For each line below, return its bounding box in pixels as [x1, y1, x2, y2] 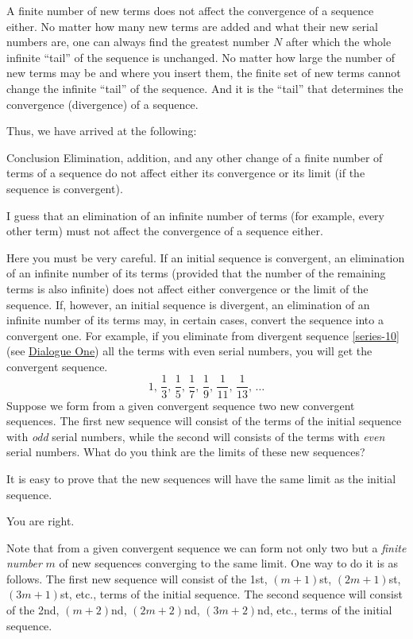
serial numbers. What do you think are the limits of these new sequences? [6, 443, 365, 460]
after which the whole [285, 33, 392, 50]
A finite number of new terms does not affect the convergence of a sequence [6, 2, 374, 18]
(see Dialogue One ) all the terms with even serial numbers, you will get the [6, 343, 372, 359]
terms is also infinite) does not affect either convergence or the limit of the [6, 280, 369, 296]
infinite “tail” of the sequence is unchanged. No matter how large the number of [6, 48, 396, 65]
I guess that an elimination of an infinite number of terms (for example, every [6, 207, 384, 223]
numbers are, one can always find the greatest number [6, 33, 270, 50]
